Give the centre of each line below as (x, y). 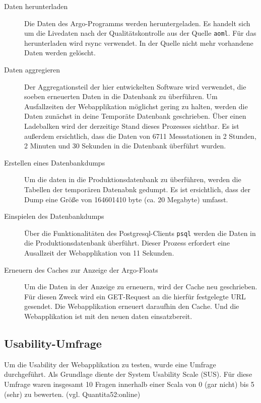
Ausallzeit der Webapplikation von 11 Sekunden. (99, 253)
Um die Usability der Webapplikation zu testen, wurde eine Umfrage (110, 364)
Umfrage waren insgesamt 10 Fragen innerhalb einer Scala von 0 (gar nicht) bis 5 (129, 384)
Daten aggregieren (32, 70)
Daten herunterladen (36, 6)
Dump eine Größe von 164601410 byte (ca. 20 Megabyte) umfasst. (126, 199)
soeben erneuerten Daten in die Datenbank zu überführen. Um (121, 96)
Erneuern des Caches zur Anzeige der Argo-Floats (81, 269)
